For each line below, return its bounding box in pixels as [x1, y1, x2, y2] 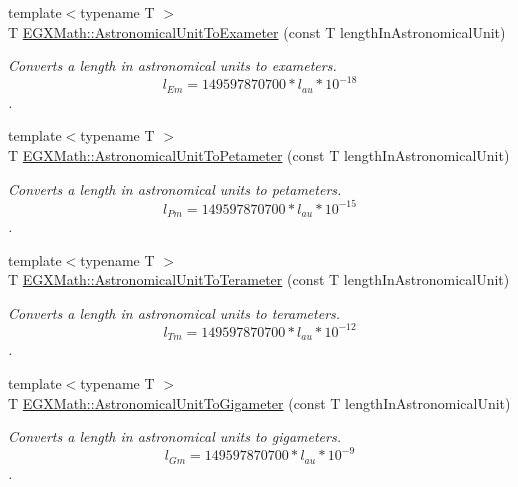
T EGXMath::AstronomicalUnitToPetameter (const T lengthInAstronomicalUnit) [8, 144, 510, 165]
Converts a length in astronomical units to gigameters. [8, 426, 341, 447]
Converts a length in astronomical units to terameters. [8, 302, 341, 323]
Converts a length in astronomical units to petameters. [8, 178, 342, 199]
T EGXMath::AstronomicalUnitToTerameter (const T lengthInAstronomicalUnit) [8, 269, 510, 290]
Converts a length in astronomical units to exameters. [8, 55, 337, 76]
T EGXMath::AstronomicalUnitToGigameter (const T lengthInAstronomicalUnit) [8, 392, 511, 413]
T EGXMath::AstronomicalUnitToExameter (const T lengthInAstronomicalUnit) [8, 21, 506, 42]
